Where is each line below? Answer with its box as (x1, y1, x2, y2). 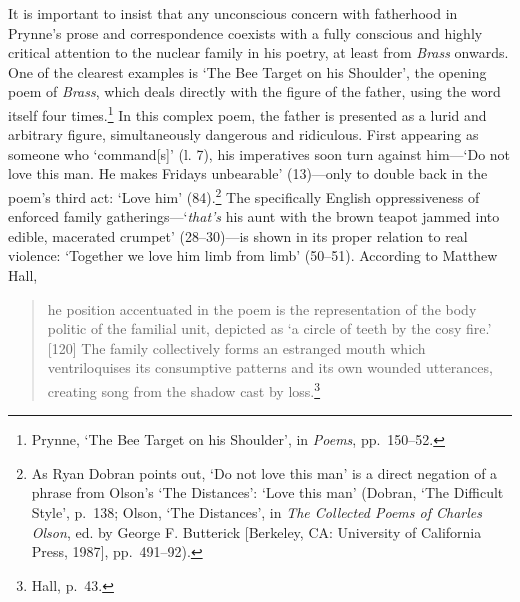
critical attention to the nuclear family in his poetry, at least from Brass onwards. (8, 42, 509, 63)
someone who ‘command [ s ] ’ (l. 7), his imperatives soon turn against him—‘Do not (8, 143, 511, 164)
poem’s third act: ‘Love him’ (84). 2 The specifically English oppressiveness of (8, 184, 480, 207)
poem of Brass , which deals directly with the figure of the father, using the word (8, 81, 501, 102)
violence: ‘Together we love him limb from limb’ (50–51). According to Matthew (8, 245, 498, 266)
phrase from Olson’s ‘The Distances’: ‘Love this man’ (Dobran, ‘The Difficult (31, 482, 504, 503)
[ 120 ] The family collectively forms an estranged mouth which (47, 337, 426, 358)
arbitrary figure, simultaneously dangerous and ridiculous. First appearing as (8, 124, 479, 145)
